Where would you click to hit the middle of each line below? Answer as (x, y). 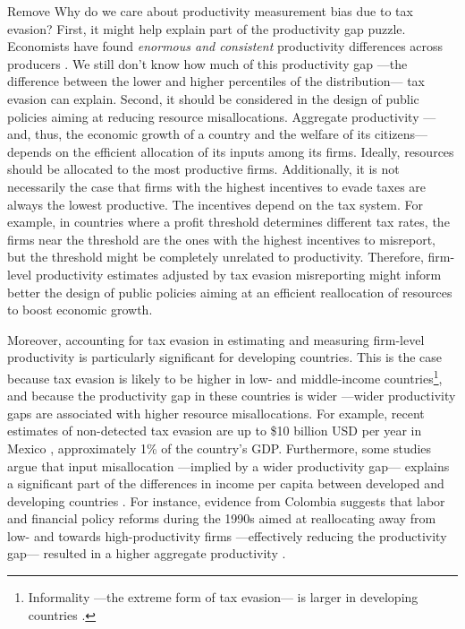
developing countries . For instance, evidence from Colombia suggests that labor (226, 500)
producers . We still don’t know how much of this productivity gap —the (207, 63)
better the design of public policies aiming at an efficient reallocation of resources (230, 292)
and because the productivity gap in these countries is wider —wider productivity (232, 396)
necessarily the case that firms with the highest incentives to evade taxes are (217, 186)
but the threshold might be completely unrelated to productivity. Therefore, (216, 257)
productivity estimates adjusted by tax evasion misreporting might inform (238, 274)
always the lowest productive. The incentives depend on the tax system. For (215, 204)
